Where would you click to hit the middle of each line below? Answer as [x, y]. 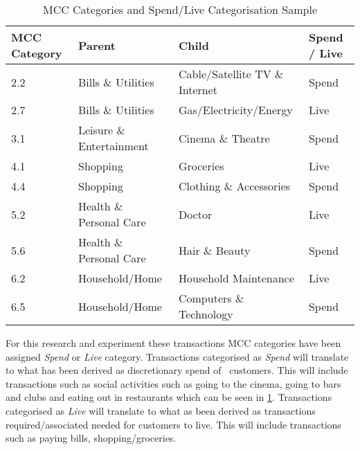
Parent [97, 45]
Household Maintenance [236, 278]
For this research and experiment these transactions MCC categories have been [173, 343]
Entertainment [113, 146]
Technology [206, 314]
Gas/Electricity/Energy [235, 110]
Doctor [195, 214]
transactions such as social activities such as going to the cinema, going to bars [173, 383]
